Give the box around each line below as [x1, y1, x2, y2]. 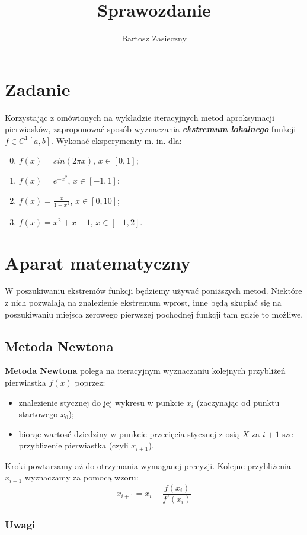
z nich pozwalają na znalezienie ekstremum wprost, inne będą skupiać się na [5, 296, 282, 309]
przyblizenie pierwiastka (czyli [18, 439, 129, 451]
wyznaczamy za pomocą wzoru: [24, 471, 139, 483]
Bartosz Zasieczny [121, 32, 187, 44]
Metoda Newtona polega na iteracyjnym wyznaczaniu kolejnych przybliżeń [5, 364, 286, 377]
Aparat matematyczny [5, 250, 191, 274]
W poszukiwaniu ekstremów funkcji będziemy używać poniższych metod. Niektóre [5, 284, 302, 297]
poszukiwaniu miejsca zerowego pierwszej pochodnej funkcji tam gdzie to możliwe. [5, 307, 303, 320]
